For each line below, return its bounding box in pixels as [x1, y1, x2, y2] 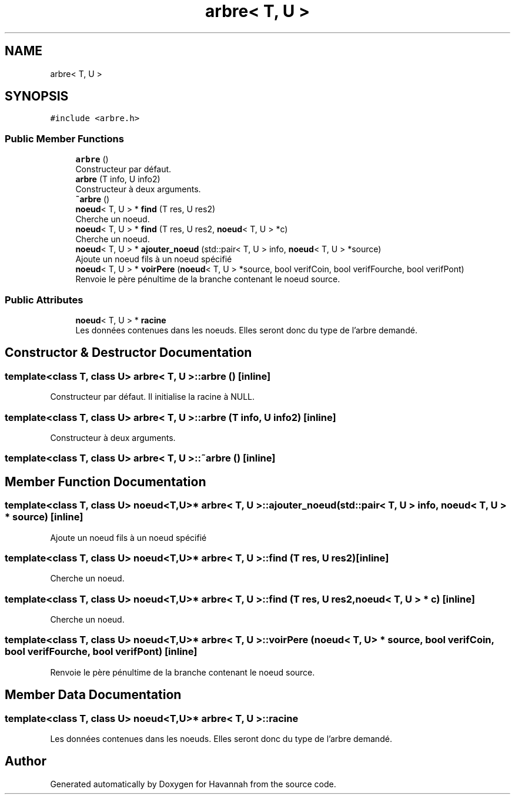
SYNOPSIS [5, 89, 69, 104]
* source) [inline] [5, 511, 83, 523]
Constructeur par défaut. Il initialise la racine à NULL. [50, 392, 255, 402]
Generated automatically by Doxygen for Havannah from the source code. [50, 778, 336, 789]
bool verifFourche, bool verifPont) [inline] [5, 646, 198, 658]
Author [5, 754, 46, 769]
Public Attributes [5, 293, 83, 306]
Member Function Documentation [5, 474, 206, 489]
